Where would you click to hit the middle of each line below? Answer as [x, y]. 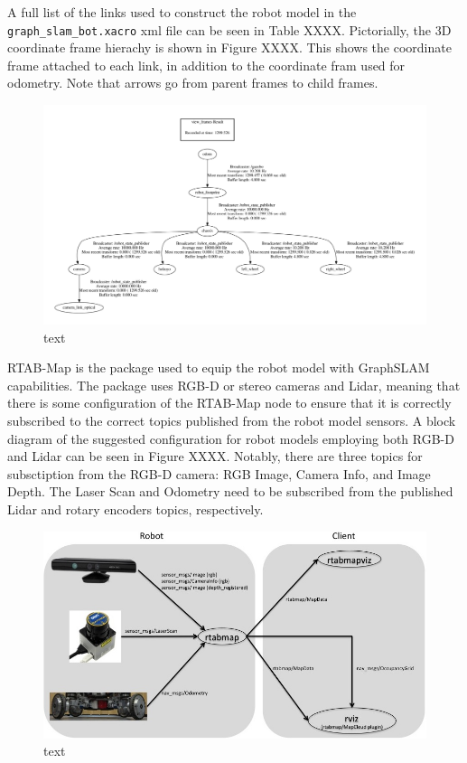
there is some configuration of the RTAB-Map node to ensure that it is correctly [229, 403]
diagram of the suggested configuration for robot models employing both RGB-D [231, 438]
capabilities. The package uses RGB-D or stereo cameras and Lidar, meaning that [234, 385]
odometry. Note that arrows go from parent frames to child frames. [193, 83]
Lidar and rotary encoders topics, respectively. [135, 509]
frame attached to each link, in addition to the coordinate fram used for [206, 65]
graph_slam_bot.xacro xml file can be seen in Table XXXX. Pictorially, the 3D [229, 29]
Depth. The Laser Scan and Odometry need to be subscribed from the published [230, 491]
